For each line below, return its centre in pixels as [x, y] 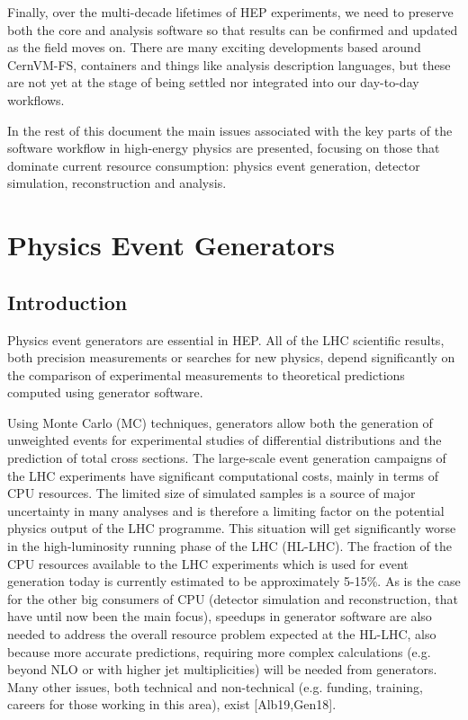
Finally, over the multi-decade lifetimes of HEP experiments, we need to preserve [230, 12]
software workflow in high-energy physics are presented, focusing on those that [224, 148]
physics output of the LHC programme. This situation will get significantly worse [232, 528]
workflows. [36, 99]
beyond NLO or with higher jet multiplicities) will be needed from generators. [222, 669]
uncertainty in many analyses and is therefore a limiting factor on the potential [226, 510]
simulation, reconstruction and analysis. [117, 183]
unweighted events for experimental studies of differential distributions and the [225, 440]
